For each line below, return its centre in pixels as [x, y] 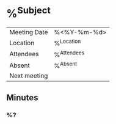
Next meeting [29, 76]
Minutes [22, 97]
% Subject [28, 13]
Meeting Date [29, 32]
